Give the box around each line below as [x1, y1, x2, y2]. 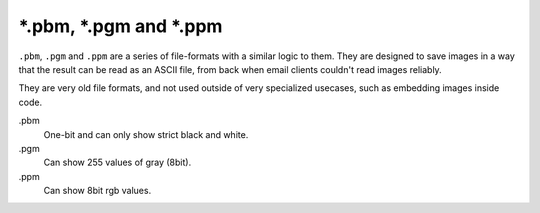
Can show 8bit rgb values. [43, 185, 152, 197]
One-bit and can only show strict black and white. [43, 128, 249, 140]
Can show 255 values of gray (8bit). [43, 156, 192, 169]
